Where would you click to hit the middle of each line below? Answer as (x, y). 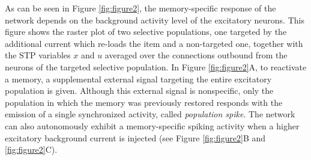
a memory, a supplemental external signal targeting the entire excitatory (138, 78)
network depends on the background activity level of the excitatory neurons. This (155, 20)
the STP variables (38, 55)
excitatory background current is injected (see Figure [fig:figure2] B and (135, 137)
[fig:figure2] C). (31, 149)
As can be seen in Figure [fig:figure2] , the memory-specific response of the (140, 8)
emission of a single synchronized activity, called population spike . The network (150, 114)
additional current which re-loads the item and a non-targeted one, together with (154, 43)
